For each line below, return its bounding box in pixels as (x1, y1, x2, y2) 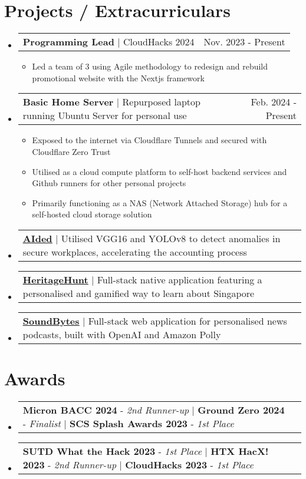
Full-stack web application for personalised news (88, 313, 287, 328)
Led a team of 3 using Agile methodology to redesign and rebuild (32, 60, 268, 72)
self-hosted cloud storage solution (32, 208, 152, 220)
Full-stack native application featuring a (97, 272, 262, 286)
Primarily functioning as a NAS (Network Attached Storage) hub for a (32, 196, 288, 209)
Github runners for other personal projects (32, 177, 186, 189)
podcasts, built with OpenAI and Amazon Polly (22, 327, 221, 341)
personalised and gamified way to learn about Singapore (22, 286, 255, 300)
